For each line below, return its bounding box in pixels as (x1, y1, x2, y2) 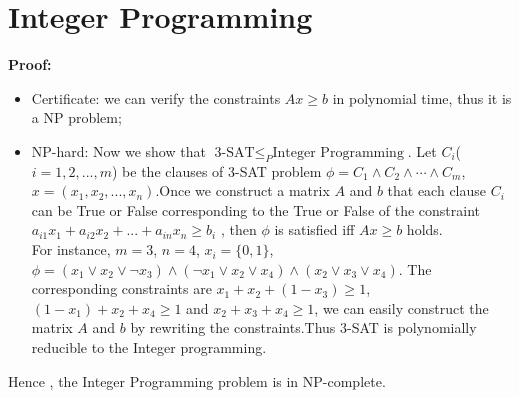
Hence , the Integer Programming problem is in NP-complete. (8, 370, 386, 391)
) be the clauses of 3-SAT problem (112, 160, 322, 181)
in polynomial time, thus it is (332, 87, 512, 108)
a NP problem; (31, 107, 122, 128)
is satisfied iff (274, 219, 355, 240)
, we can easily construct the (314, 297, 489, 318)
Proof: (8, 54, 52, 75)
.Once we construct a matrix (155, 180, 330, 201)
